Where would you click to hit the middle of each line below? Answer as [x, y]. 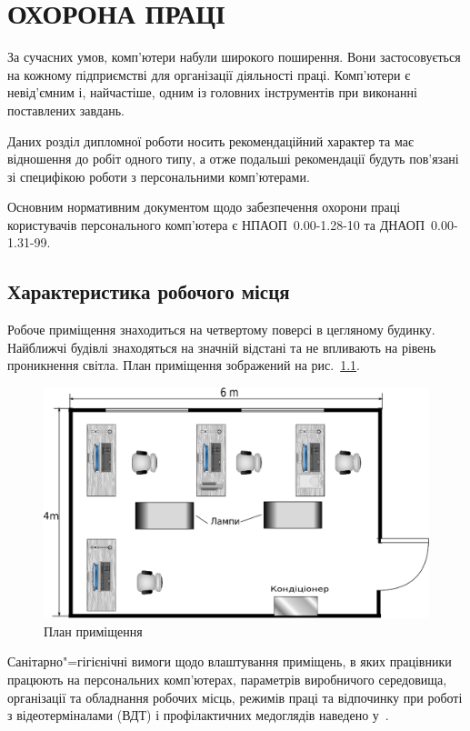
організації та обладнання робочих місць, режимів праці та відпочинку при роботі [235, 697]
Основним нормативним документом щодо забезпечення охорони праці [204, 207]
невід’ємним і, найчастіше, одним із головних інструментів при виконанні [212, 92]
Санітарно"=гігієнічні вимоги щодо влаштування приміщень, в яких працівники [230, 661]
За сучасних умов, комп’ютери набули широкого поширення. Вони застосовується [234, 57]
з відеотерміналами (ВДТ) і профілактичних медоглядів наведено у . [198, 715]
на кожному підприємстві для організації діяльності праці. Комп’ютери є [209, 74]
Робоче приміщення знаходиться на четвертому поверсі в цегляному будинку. [221, 330]
